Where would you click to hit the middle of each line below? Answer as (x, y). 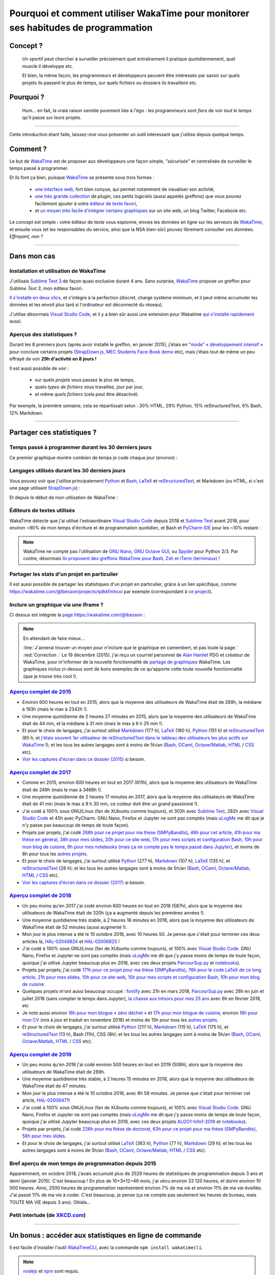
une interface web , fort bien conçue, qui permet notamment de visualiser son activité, (125, 189)
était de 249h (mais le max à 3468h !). (62, 789)
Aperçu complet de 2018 (40, 896)
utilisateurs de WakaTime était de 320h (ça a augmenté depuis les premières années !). (114, 913)
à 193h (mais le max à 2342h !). (55, 709)
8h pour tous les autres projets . (55, 854)
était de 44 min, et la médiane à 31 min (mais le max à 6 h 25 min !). (93, 724)
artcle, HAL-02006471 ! (46, 1100)
